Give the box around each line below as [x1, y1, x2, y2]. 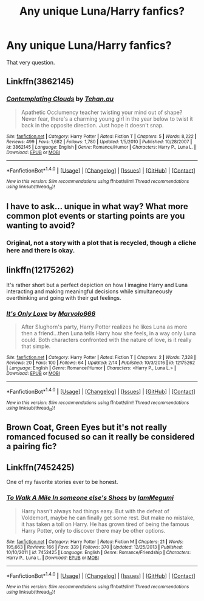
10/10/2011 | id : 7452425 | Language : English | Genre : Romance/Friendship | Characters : [6, 549, 191, 555]
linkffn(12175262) [6, 265, 74, 276]
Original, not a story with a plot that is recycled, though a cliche [6, 238, 197, 247]
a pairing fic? [6, 441, 57, 452]
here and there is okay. [6, 246, 75, 254]
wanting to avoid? [6, 221, 75, 230]
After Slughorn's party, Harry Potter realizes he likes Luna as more [21, 323, 188, 330]
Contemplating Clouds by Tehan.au [6, 94, 114, 103]
